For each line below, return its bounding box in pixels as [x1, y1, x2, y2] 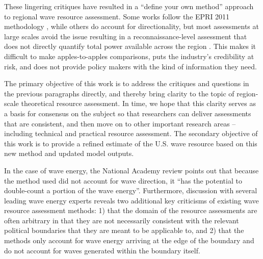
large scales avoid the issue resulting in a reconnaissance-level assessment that [4, 31, 247, 41]
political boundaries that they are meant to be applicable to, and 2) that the [4, 225, 244, 236]
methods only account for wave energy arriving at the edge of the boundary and [4, 235, 254, 246]
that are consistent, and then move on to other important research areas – [4, 118, 236, 128]
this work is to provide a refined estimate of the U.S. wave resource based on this [4, 138, 257, 148]
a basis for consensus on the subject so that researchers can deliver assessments [4, 108, 251, 118]
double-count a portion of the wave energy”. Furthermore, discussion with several [4, 185, 257, 196]
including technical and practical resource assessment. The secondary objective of [4, 128, 258, 139]
